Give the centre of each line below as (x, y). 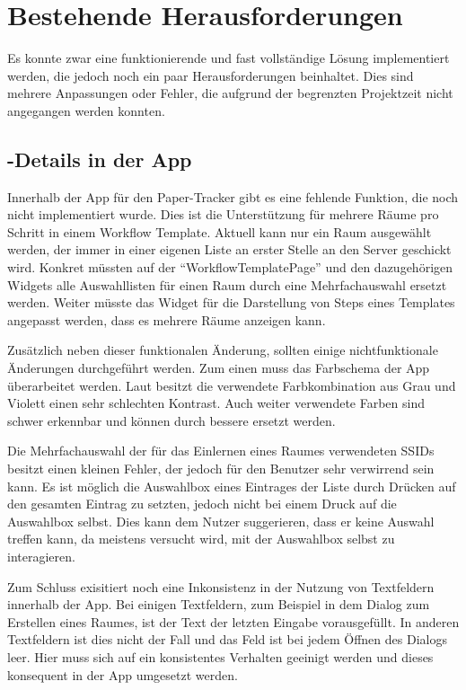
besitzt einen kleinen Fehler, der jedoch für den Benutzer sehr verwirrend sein (221, 469)
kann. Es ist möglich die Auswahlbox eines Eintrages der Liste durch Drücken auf (232, 486)
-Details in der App (100, 159)
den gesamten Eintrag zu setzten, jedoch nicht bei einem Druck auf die (202, 504)
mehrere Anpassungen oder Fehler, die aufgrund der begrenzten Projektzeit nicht (230, 93)
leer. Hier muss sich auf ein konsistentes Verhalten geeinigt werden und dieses (220, 656)
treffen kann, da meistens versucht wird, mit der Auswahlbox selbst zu (201, 539)
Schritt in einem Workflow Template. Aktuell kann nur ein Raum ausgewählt (220, 231)
